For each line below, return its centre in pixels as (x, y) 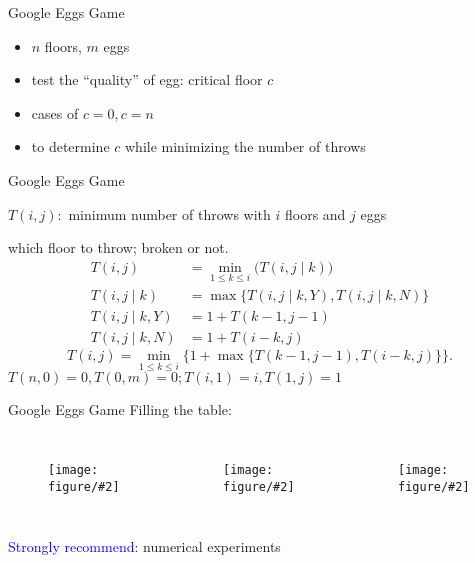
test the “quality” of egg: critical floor (147, 79)
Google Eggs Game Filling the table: (120, 409)
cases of (55, 112)
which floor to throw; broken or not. (118, 247)
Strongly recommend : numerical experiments (144, 546)
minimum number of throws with (169, 213)
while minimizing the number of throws (245, 146)
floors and (315, 213)
